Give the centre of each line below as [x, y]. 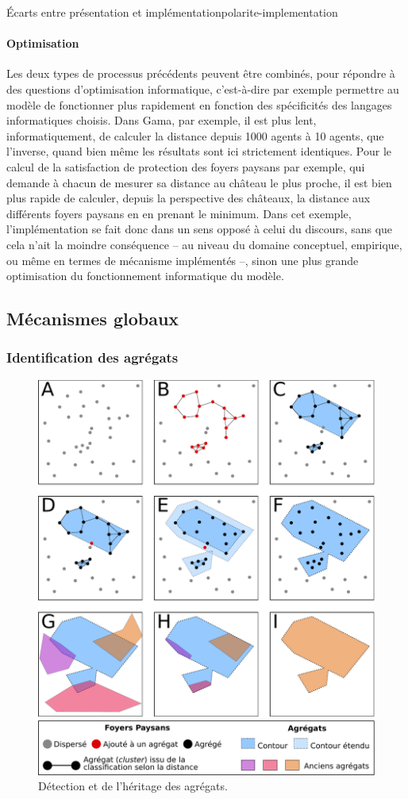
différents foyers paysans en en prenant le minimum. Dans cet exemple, [179, 213]
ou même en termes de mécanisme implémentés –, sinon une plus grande [183, 260]
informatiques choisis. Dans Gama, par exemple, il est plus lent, [162, 120]
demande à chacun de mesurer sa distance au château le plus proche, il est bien [199, 182]
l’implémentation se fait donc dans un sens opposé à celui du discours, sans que [200, 229]
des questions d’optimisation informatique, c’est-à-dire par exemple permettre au [203, 88]
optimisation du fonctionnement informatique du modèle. [145, 276]
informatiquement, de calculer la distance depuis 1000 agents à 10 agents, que [195, 135]
